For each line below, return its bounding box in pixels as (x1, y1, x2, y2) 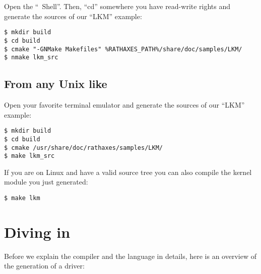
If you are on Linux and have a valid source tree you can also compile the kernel (4, 166, 252, 177)
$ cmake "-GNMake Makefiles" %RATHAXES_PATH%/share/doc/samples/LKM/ (4, 45, 242, 53)
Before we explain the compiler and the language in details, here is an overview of (4, 250, 256, 261)
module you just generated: (4, 176, 88, 187)
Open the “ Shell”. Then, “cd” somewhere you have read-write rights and (4, 1, 231, 11)
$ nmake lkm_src (4, 54, 58, 61)
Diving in (4, 221, 71, 242)
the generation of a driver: (4, 260, 85, 271)
